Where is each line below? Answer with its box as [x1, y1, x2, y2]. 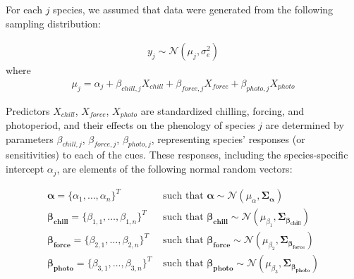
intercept [6, 161, 44, 176]
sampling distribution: [6, 15, 101, 30]
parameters [6, 131, 54, 146]
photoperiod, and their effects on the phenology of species [6, 118, 255, 132]
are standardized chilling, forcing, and [140, 103, 305, 118]
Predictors [6, 103, 50, 118]
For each [6, 2, 42, 16]
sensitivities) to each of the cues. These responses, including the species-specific [6, 147, 348, 162]
